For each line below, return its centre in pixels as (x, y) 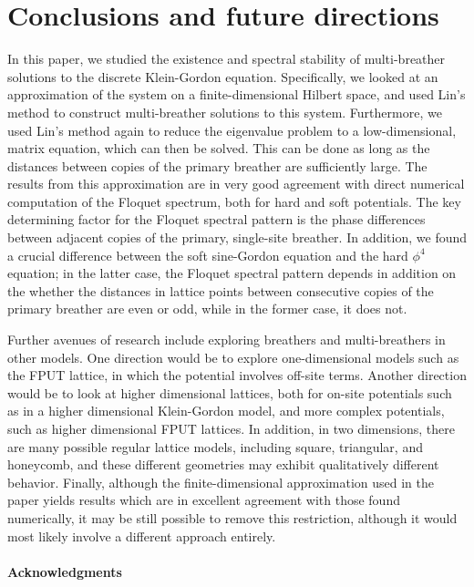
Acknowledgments (65, 571)
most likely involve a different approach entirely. (142, 536)
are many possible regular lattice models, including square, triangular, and (215, 446)
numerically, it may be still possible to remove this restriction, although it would (232, 517)
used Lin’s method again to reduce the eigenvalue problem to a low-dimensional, (232, 130)
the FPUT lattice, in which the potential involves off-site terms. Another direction (237, 375)
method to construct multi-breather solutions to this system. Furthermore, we (225, 112)
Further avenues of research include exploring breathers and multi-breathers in (227, 340)
